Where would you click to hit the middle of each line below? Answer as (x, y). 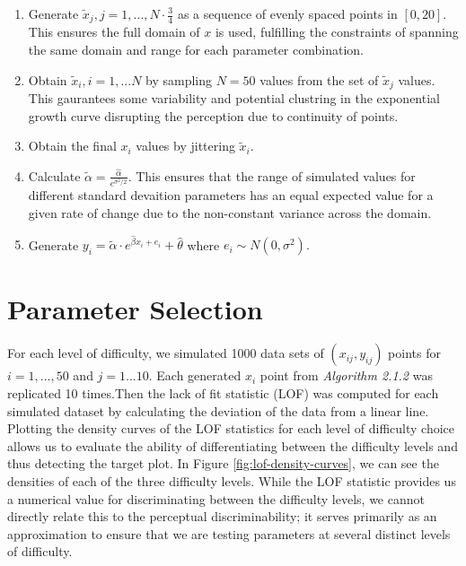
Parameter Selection (135, 308)
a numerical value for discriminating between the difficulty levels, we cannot (216, 498)
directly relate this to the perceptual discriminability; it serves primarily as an (222, 516)
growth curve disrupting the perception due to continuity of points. (213, 115)
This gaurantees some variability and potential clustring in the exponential (234, 98)
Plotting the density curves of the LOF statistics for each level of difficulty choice (231, 428)
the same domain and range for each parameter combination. (196, 50)
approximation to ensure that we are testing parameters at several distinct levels (229, 533)
